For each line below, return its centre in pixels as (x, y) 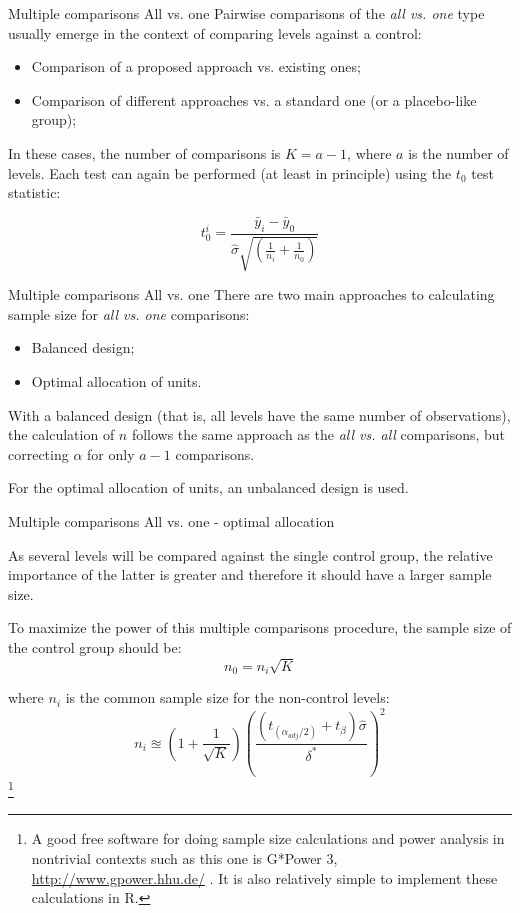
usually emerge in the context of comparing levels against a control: (215, 32)
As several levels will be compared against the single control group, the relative (250, 554)
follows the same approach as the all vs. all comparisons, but (318, 434)
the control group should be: (95, 646)
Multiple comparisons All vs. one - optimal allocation (171, 520)
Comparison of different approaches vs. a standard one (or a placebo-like (254, 99)
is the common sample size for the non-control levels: (227, 697)
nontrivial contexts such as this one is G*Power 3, (184, 857)
